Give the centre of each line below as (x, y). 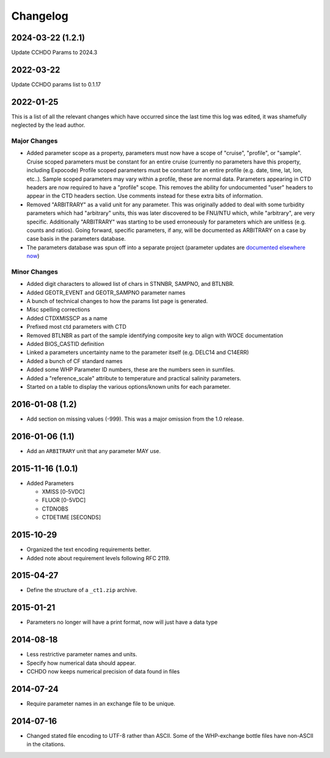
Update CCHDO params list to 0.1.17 (56, 84)
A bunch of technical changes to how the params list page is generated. (117, 301)
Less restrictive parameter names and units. (82, 655)
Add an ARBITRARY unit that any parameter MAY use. (94, 451)
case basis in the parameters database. (76, 239)
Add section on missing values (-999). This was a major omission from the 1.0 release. (135, 419)
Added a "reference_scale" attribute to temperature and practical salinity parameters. (134, 378)
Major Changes (35, 141)
